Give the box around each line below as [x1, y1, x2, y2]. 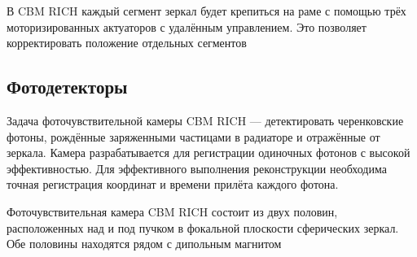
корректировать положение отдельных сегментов [7, 34, 247, 51]
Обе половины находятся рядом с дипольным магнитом [7, 235, 282, 252]
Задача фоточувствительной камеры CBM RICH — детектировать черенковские [7, 111, 404, 128]
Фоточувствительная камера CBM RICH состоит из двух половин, [7, 203, 338, 220]
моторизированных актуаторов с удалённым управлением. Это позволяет [7, 18, 367, 35]
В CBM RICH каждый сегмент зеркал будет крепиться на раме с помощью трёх [7, 2, 406, 19]
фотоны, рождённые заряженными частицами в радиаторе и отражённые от [7, 128, 380, 145]
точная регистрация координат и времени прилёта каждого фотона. [7, 176, 339, 193]
